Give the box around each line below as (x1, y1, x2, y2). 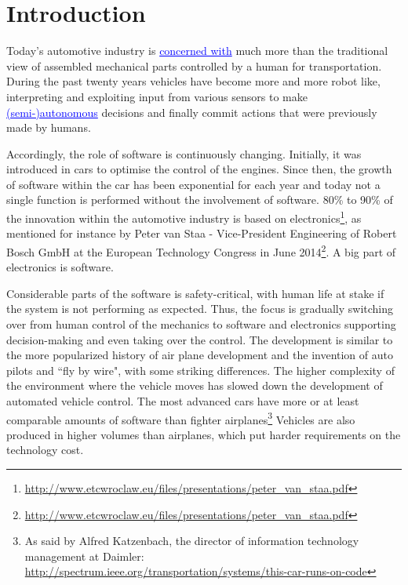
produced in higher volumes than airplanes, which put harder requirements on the (6, 426, 401, 442)
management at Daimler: (24, 547, 144, 564)
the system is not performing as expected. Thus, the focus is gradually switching (6, 300, 394, 317)
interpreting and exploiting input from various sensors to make (6, 88, 308, 104)
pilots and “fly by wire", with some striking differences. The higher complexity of (6, 362, 395, 378)
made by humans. (6, 119, 91, 136)
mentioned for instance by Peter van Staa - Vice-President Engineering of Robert (6, 225, 397, 242)
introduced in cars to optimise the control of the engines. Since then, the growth (6, 161, 392, 177)
